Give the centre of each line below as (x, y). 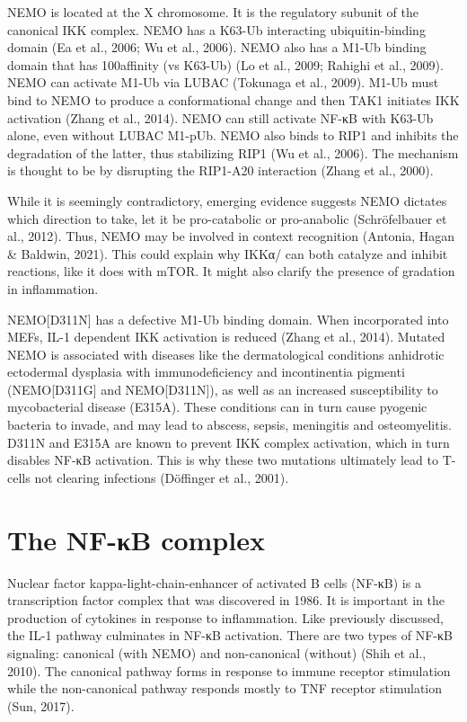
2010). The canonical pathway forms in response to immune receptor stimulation (229, 670)
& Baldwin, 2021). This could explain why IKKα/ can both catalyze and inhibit (228, 253)
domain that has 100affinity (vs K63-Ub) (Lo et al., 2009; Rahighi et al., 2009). (225, 64)
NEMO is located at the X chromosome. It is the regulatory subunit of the (213, 12)
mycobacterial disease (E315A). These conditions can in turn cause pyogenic (217, 407)
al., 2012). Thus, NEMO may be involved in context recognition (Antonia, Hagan (231, 236)
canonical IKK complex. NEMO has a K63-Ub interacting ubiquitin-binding (216, 29)
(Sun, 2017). (41, 705)
